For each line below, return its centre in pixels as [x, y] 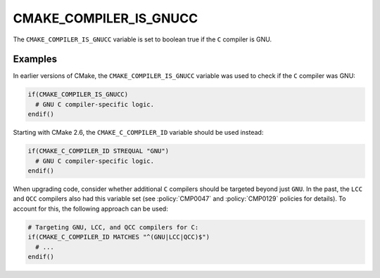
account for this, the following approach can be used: [90, 208]
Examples [35, 59]
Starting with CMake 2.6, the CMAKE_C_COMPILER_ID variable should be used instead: [138, 133]
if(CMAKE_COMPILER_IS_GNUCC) [78, 94]
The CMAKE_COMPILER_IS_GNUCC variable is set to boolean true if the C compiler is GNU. [142, 39]
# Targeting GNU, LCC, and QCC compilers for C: [113, 227]
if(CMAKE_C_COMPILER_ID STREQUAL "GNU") [98, 151]
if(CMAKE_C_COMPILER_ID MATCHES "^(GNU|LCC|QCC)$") [119, 237]
